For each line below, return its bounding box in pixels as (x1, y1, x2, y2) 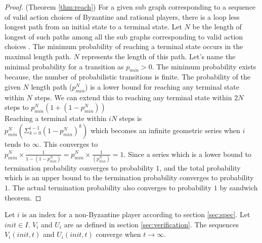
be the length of (192, 21, 242, 32)
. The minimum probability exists (152, 61, 256, 71)
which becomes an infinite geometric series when (90, 125, 240, 135)
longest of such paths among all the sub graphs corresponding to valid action (5, 31, 243, 42)
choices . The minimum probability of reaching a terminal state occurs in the (5, 41, 243, 52)
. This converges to (39, 138, 98, 149)
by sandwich (220, 182, 258, 193)
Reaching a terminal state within (5, 113, 107, 124)
